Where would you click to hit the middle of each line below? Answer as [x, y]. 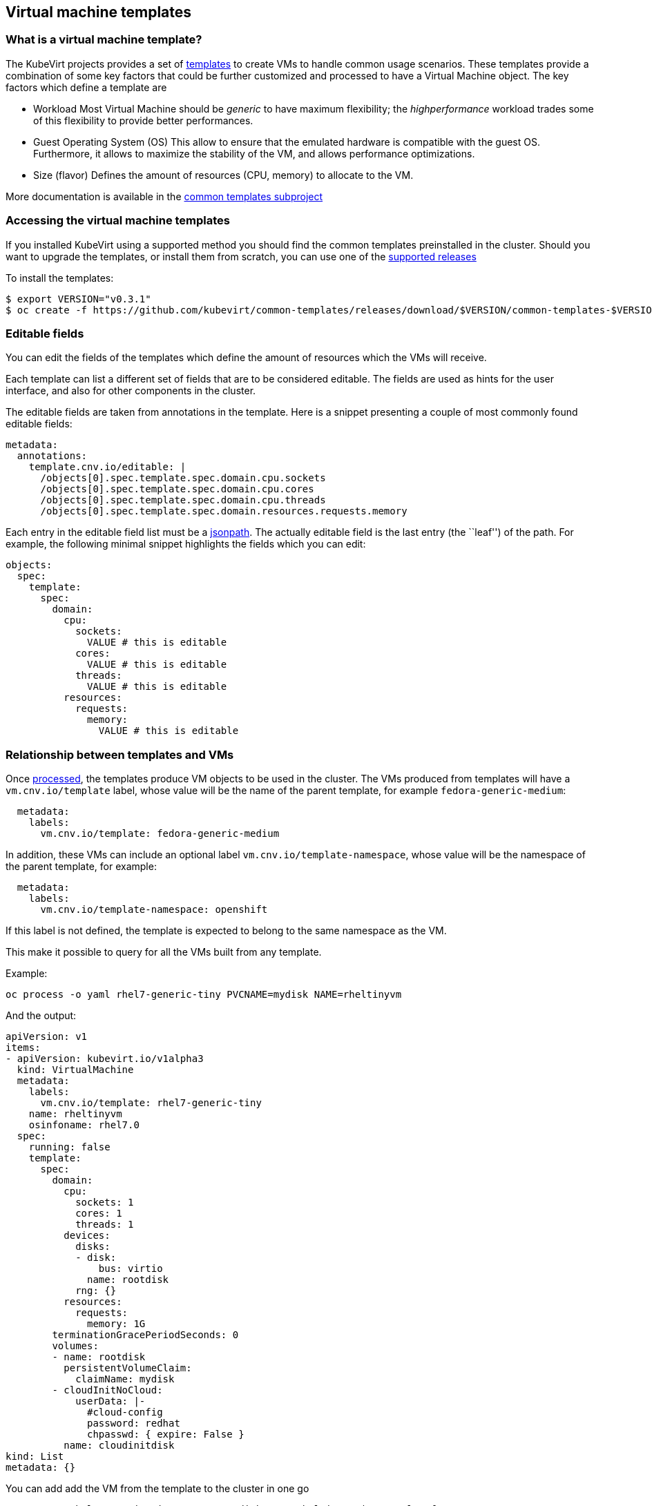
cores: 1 [99, 1214]
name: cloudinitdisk [119, 1446]
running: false [69, 1147]
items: [23, 1048]
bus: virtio [131, 1269]
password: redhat [134, 1423]
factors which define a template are [86, 87]
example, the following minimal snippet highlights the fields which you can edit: [186, 544]
